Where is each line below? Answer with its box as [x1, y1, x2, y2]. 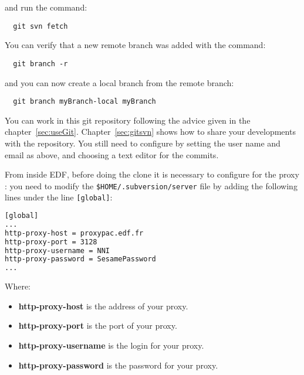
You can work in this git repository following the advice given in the [5, 114, 251, 126]
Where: [5, 280, 31, 292]
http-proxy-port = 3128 [5, 237, 97, 246]
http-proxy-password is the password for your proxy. [18, 359, 218, 371]
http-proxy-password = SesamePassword [5, 255, 156, 264]
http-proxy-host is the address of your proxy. [18, 299, 188, 312]
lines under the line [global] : [5, 191, 113, 203]
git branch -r [13, 59, 68, 68]
